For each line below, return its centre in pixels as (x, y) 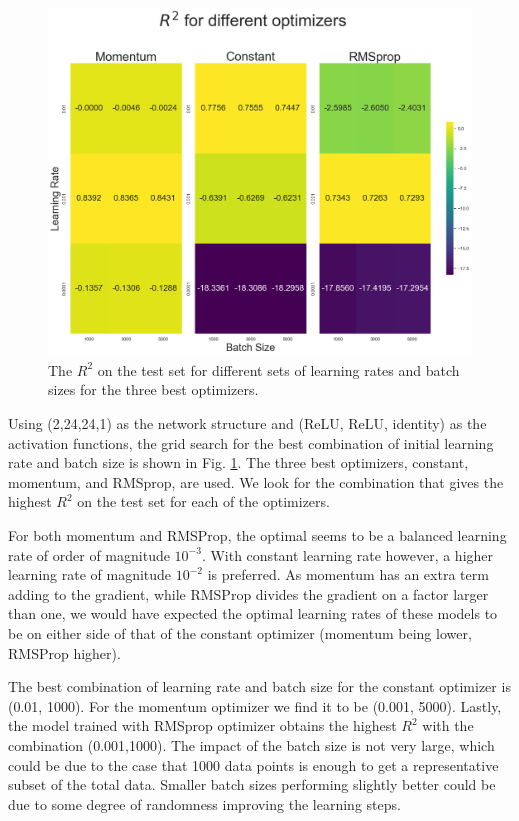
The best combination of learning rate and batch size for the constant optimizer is (259, 686)
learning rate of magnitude (90, 574)
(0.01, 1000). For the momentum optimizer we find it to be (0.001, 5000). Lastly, (255, 705)
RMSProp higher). (64, 652)
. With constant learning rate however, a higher (347, 554)
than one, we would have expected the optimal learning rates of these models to (253, 613)
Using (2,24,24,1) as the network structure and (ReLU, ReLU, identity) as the (247, 423)
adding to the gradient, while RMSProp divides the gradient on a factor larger (248, 593)
